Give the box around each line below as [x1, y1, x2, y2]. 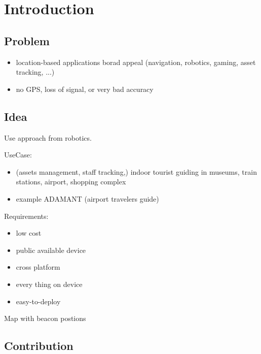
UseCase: [4, 149, 32, 160]
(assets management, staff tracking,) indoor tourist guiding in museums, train [16, 166, 257, 177]
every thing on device [16, 278, 83, 289]
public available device [16, 244, 86, 255]
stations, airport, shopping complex [16, 176, 126, 187]
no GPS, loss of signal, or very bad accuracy [16, 83, 154, 94]
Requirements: [4, 210, 49, 221]
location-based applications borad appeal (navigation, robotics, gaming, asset [16, 56, 256, 67]
